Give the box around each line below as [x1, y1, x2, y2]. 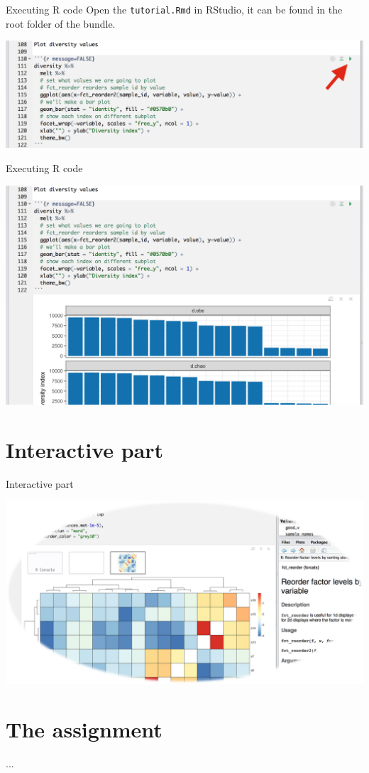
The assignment [6, 715, 163, 744]
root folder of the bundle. [6, 16, 116, 31]
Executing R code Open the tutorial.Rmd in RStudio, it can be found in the [6, 2, 343, 16]
